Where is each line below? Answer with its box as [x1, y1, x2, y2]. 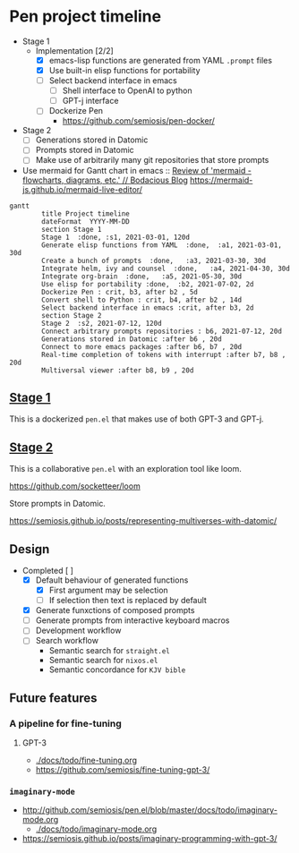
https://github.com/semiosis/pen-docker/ [62, 115, 215, 126]
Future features [9, 690, 98, 705]
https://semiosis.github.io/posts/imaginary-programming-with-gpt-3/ [21, 833, 278, 844]
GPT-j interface [62, 96, 119, 107]
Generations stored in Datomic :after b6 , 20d [41, 334, 222, 344]
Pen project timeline [9, 6, 162, 27]
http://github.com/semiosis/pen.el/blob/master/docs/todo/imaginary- [21, 805, 278, 815]
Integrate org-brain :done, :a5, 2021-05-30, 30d [41, 271, 243, 281]
